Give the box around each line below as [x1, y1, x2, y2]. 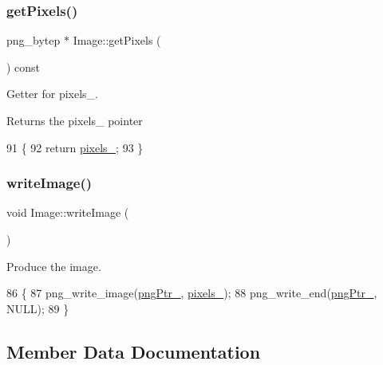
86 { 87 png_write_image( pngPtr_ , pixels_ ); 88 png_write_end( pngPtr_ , [6, 285, 377, 301]
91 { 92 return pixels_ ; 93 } [6, 139, 144, 155]
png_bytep [6, 32, 61, 49]
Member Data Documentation [6, 339, 261, 363]
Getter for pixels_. [6, 85, 98, 102]
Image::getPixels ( [73, 32, 161, 49]
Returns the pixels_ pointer [6, 112, 143, 128]
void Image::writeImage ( [6, 204, 129, 221]
